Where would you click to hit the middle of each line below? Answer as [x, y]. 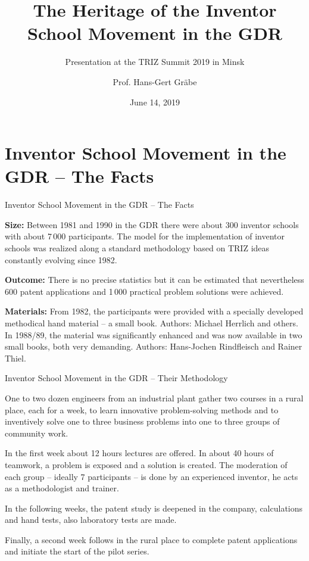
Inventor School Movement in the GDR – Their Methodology [116, 378]
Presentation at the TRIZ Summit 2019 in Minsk [155, 62]
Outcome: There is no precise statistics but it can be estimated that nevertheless [154, 280]
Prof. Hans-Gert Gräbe [155, 81]
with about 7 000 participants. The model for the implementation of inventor [145, 236]
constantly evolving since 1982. [61, 259]
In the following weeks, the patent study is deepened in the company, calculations [154, 508]
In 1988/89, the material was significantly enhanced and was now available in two [154, 334]
